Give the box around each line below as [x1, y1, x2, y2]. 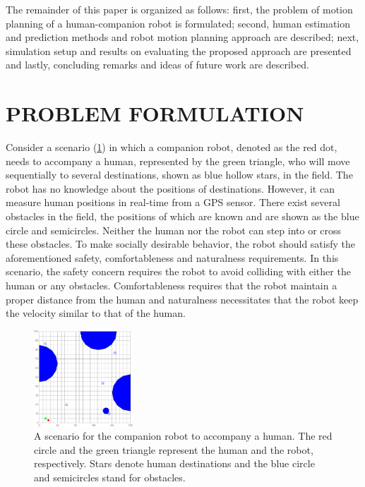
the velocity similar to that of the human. [6, 306, 186, 320]
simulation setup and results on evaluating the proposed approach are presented [6, 43, 352, 58]
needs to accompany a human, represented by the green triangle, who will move [6, 153, 350, 168]
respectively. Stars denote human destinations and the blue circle [34, 456, 315, 471]
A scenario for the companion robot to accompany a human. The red [34, 428, 333, 443]
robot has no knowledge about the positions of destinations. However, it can [6, 181, 335, 196]
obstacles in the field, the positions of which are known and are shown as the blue [6, 209, 359, 224]
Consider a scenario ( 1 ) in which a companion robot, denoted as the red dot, [6, 140, 337, 155]
